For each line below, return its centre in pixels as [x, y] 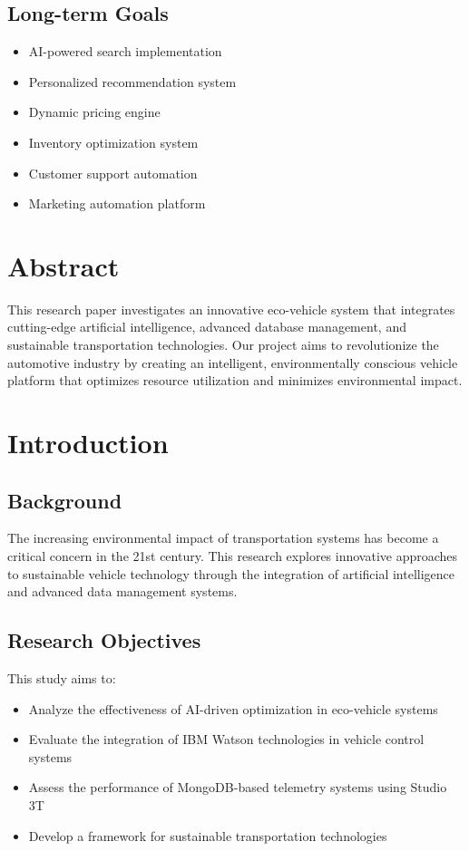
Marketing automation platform [117, 203]
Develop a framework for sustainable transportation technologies [208, 835]
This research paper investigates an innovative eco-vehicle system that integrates [231, 309]
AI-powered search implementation [125, 51]
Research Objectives [104, 640]
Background [65, 500]
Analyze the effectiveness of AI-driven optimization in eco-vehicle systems [233, 708]
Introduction [88, 443]
